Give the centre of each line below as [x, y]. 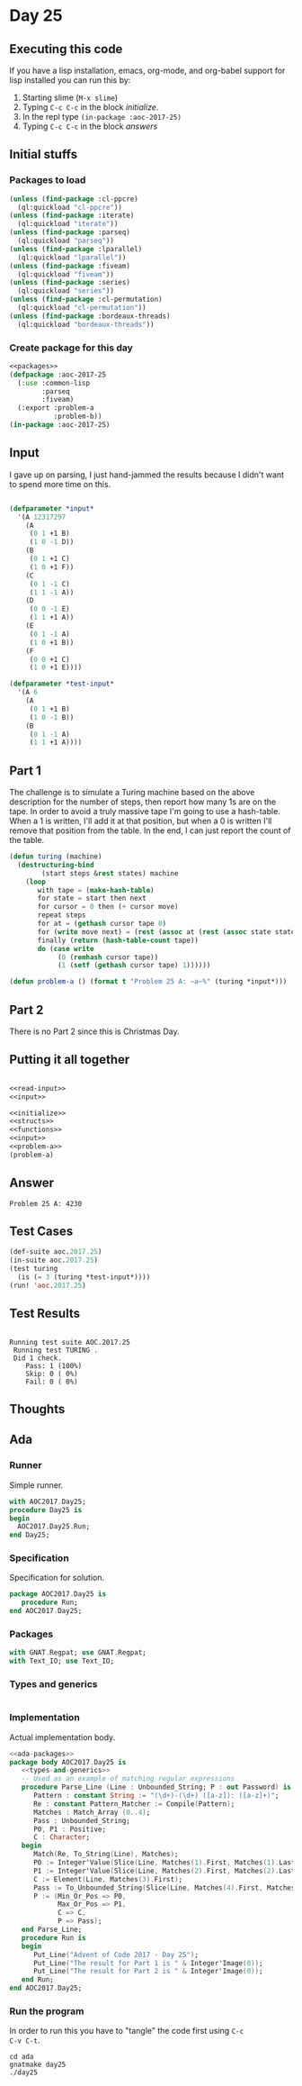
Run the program [47, 2011]
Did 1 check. [38, 1358]
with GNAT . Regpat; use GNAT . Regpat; [78, 1653]
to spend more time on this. [60, 484]
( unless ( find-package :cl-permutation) [86, 299]
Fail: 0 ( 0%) [52, 1382]
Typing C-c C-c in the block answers [90, 126]
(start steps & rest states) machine [110, 873]
